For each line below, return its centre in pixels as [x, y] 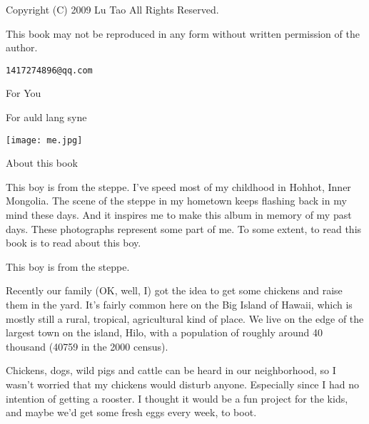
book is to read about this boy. [74, 243]
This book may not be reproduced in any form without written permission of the [183, 33]
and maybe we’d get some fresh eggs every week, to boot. [131, 412]
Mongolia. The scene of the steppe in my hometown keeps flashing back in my [176, 201]
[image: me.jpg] [44, 140]
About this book [42, 163]
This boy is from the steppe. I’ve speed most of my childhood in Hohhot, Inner [178, 186]
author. [22, 47]
